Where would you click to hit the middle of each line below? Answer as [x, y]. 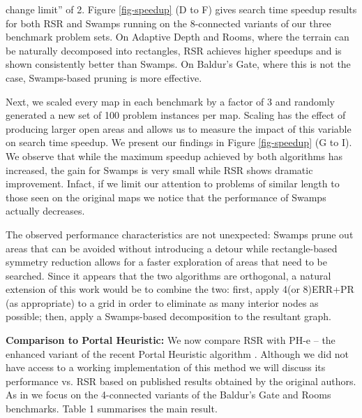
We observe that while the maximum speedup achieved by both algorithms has [174, 156]
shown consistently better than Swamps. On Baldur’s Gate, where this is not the [178, 64]
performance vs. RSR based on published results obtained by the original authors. [181, 381]
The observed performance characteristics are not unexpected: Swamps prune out [180, 234]
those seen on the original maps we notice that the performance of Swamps [166, 197]
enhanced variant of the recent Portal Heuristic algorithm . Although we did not [178, 353]
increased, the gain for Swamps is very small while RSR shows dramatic [159, 170]
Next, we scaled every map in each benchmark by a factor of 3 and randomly [170, 101]
